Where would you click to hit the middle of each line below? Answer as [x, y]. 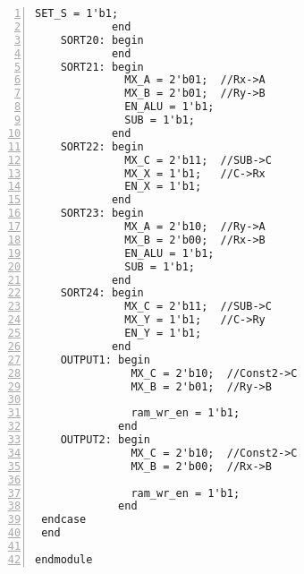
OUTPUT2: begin [105, 440]
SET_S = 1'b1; [77, 13]
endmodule [64, 559]
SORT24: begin [102, 293]
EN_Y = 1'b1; [163, 333]
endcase [64, 520]
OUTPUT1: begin [105, 360]
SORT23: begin [102, 214]
